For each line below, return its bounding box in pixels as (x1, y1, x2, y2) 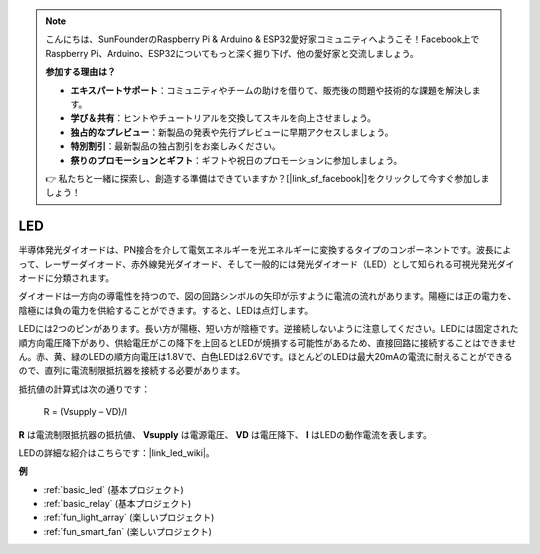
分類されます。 (53, 271, 115, 284)
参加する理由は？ (45, 66, 116, 78)
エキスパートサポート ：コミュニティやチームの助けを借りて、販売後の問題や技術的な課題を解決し (70, 84, 472, 96)
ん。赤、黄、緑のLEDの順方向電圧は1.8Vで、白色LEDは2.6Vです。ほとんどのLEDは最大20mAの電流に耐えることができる (18, 350, 513, 362)
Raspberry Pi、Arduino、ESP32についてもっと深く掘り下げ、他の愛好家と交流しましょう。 (45, 47, 419, 59)
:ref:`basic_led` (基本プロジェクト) (43, 483, 184, 495)
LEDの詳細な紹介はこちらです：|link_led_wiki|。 (18, 446, 215, 459)
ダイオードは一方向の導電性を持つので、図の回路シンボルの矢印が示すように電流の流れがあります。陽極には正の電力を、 (18, 290, 517, 302)
